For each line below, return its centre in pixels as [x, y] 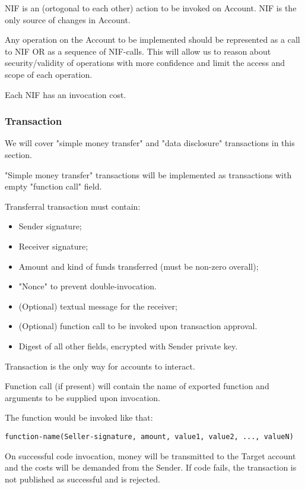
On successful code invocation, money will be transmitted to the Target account [150, 455]
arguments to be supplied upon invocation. [82, 397]
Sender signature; [50, 226]
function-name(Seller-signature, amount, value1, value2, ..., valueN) [149, 436]
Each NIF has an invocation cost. [66, 94]
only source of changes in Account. [68, 19]
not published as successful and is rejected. [82, 479]
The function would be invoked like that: [79, 417]
